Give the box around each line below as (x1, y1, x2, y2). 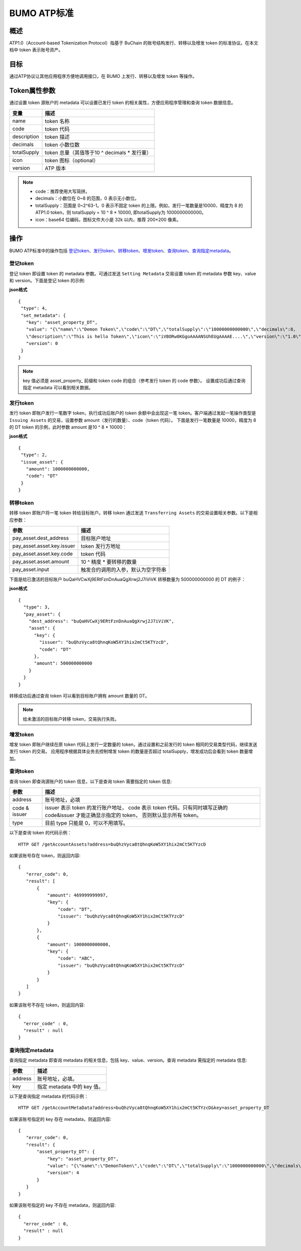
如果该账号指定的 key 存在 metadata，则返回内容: (9, 1116, 111, 1122)
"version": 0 (26, 340, 58, 347)
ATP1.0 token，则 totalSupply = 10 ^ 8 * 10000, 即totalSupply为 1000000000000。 (35, 209, 207, 215)
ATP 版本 (45, 165, 66, 172)
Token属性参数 (9, 86, 56, 95)
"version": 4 (47, 1170, 79, 1176)
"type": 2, (21, 452, 48, 458)
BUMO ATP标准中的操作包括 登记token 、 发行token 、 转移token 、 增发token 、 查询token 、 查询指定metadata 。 (9, 248, 234, 254)
